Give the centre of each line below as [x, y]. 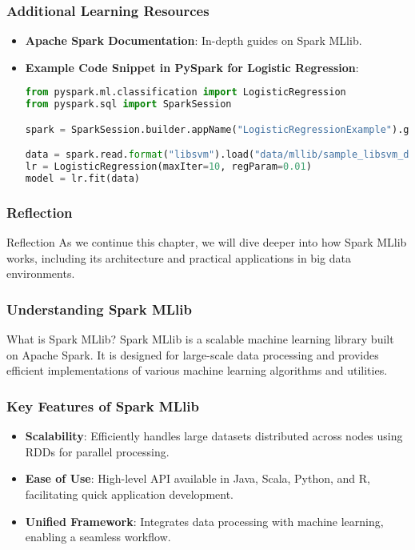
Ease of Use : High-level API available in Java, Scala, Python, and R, [198, 478]
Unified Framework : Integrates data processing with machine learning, [204, 521]
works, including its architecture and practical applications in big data [179, 257]
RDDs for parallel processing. [97, 451]
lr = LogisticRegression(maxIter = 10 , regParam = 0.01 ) [168, 167]
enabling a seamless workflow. [98, 537]
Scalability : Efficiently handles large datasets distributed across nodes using [214, 436]
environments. [41, 273]
